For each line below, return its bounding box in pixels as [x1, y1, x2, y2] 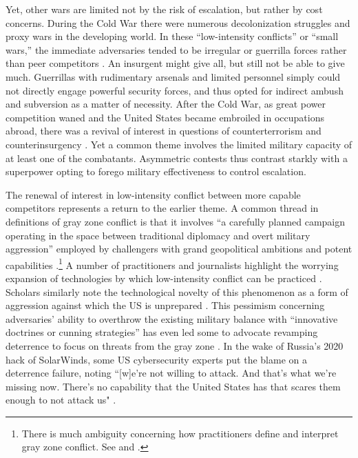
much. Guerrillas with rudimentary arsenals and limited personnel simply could [6, 69, 341, 83]
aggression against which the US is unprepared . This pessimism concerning [6, 298, 325, 312]
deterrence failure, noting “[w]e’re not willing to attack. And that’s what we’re [6, 366, 337, 380]
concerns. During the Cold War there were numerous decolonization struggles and [6, 15, 350, 30]
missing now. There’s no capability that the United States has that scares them [6, 379, 341, 393]
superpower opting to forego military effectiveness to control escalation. [6, 164, 306, 179]
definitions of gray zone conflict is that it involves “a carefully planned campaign [6, 214, 346, 228]
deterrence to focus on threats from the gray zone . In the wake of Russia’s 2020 [6, 338, 344, 352]
